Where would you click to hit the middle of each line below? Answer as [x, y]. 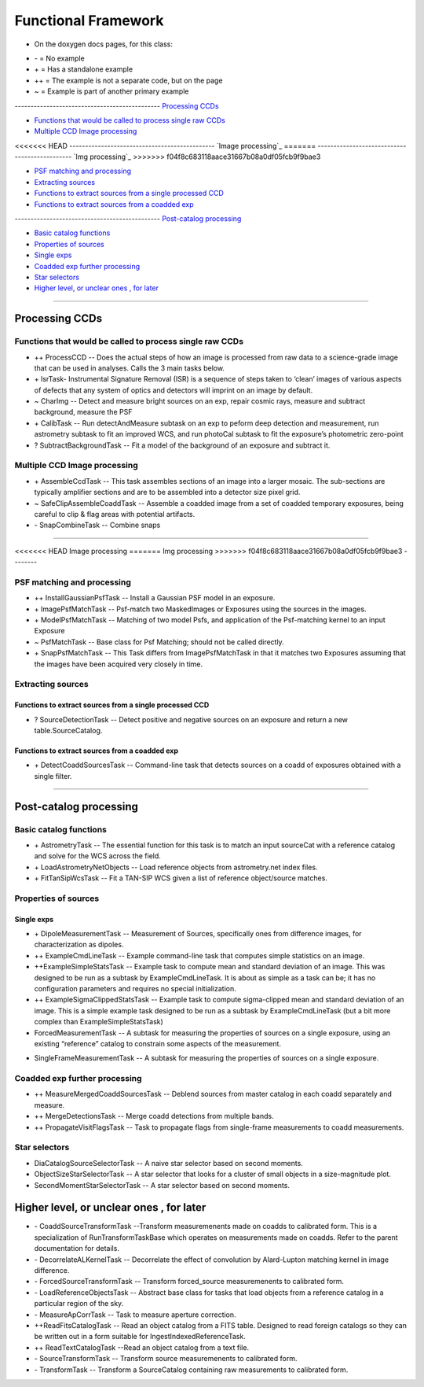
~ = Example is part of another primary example [111, 91]
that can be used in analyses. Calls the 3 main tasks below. [130, 368]
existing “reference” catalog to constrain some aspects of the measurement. [158, 1043]
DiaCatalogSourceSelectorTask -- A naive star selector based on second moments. [169, 1163]
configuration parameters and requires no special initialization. [135, 988]
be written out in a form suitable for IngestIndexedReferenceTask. [140, 1337]
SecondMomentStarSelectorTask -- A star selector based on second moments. [162, 1185]
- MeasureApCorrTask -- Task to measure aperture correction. [135, 1315]
